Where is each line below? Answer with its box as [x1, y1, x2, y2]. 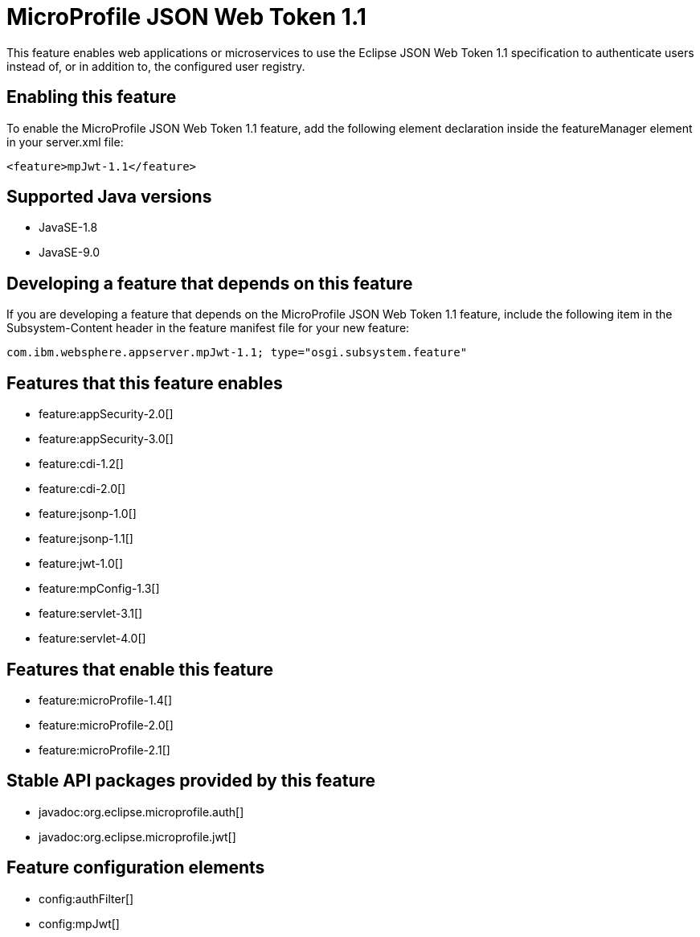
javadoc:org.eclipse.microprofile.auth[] [39, 804, 244, 819]
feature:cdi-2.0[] [39, 482, 126, 496]
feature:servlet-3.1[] [39, 606, 143, 621]
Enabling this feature [6, 87, 177, 108]
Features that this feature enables [6, 372, 283, 393]
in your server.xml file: [6, 134, 124, 149]
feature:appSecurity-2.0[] [39, 407, 174, 421]
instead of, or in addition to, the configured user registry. [6, 59, 305, 73]
